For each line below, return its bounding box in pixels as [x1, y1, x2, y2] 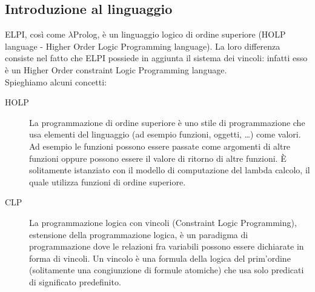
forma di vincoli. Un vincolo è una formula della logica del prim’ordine [29, 251, 291, 264]
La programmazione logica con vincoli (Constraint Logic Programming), [29, 216, 297, 228]
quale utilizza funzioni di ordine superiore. [29, 175, 186, 188]
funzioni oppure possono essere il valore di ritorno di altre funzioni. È [29, 151, 287, 164]
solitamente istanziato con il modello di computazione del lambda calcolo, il [29, 164, 310, 176]
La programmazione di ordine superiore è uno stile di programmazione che [29, 116, 305, 128]
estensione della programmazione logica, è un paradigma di [29, 228, 248, 241]
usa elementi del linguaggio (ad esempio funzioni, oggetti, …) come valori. [29, 128, 301, 141]
